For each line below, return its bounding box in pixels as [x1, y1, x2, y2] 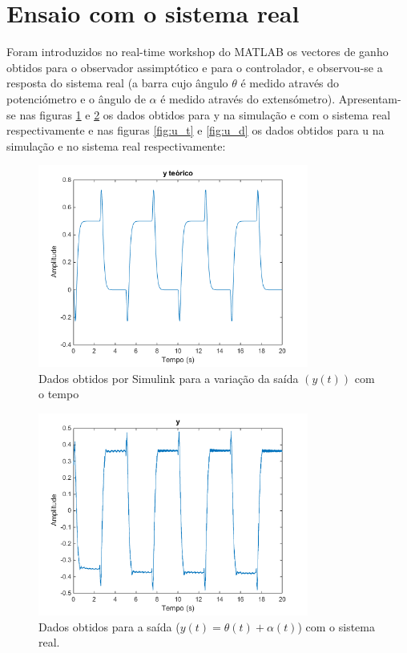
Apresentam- [338, 90, 401, 107]
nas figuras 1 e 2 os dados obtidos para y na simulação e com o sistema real [19, 106, 391, 123]
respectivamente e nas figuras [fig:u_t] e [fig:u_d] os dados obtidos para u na [6, 122, 385, 139]
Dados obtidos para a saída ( [38, 618, 180, 635]
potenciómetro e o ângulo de [6, 90, 146, 107]
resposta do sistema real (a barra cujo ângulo [6, 75, 228, 91]
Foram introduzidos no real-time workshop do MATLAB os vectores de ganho [6, 43, 389, 60]
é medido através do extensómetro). [160, 90, 336, 107]
